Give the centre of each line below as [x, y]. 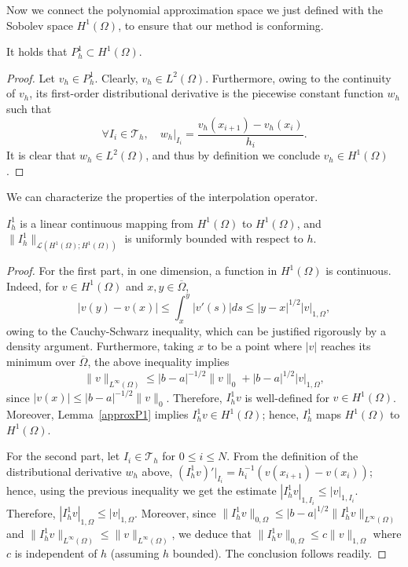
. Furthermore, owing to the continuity [298, 77]
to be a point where [255, 346]
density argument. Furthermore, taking [100, 346]
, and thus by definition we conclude [233, 155]
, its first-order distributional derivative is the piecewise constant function [206, 93]
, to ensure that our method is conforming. [221, 25]
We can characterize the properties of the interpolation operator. [162, 197]
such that [29, 108]
